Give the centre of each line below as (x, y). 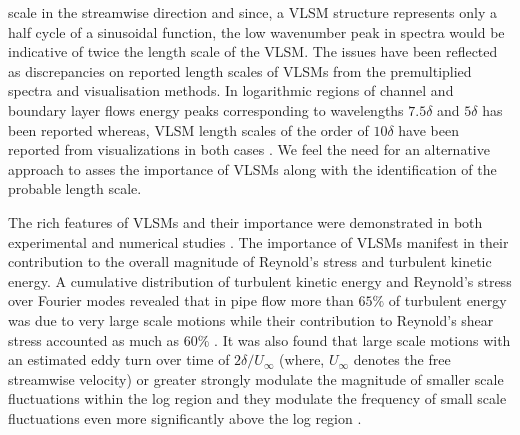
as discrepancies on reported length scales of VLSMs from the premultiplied (240, 70)
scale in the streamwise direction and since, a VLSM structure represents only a (252, 12)
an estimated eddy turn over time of (119, 359)
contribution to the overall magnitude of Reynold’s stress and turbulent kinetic (250, 261)
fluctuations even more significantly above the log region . (185, 417)
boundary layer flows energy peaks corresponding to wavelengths (206, 109)
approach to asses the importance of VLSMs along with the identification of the (252, 168)
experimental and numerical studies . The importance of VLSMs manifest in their (258, 241)
